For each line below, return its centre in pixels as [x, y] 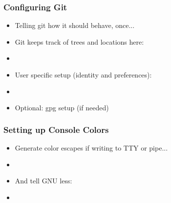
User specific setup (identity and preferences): [83, 75]
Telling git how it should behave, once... [75, 25]
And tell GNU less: [43, 181]
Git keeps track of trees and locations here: [79, 41]
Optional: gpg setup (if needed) [62, 108]
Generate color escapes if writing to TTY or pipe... [91, 148]
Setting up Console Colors [56, 129]
